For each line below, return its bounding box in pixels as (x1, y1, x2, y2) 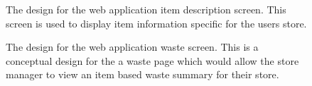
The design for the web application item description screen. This (6, 2, 286, 16)
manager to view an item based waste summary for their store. (6, 67, 279, 82)
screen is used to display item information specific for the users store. (6, 16, 307, 30)
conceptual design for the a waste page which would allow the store (6, 53, 299, 68)
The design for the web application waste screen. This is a (6, 39, 259, 54)
